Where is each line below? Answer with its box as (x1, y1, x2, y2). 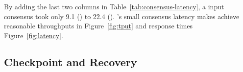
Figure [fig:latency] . (4, 30, 63, 40)
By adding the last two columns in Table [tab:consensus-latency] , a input (4, 1, 224, 11)
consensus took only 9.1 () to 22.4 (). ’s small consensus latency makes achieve (4, 11, 240, 21)
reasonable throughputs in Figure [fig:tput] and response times (4, 21, 193, 31)
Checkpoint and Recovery (4, 54, 137, 69)
